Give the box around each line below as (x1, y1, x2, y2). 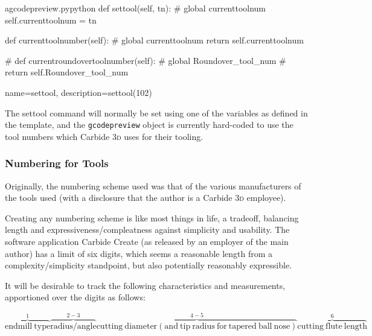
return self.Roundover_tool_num (5, 66, 129, 78)
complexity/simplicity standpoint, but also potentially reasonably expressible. (5, 259, 292, 271)
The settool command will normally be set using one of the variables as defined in (5, 106, 308, 119)
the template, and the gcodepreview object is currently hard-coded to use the (5, 118, 293, 131)
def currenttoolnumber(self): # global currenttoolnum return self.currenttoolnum (5, 34, 304, 46)
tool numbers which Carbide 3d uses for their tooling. (5, 130, 204, 142)
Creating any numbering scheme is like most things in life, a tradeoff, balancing (5, 211, 299, 224)
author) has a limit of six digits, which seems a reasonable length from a (5, 247, 273, 259)
